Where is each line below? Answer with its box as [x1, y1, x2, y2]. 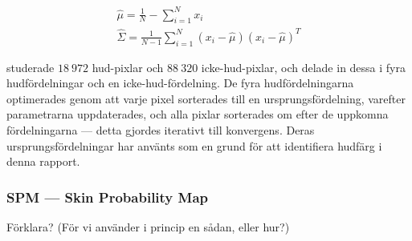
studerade [6, 58, 55, 75]
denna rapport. [6, 153, 80, 170]
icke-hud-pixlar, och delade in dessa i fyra [201, 58, 406, 75]
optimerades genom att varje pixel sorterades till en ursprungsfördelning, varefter [6, 90, 406, 106]
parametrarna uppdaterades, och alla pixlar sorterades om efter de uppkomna [6, 106, 389, 123]
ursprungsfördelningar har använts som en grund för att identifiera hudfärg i [6, 137, 382, 154]
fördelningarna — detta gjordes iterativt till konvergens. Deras [6, 122, 315, 139]
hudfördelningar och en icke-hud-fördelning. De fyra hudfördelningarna [6, 74, 354, 91]
